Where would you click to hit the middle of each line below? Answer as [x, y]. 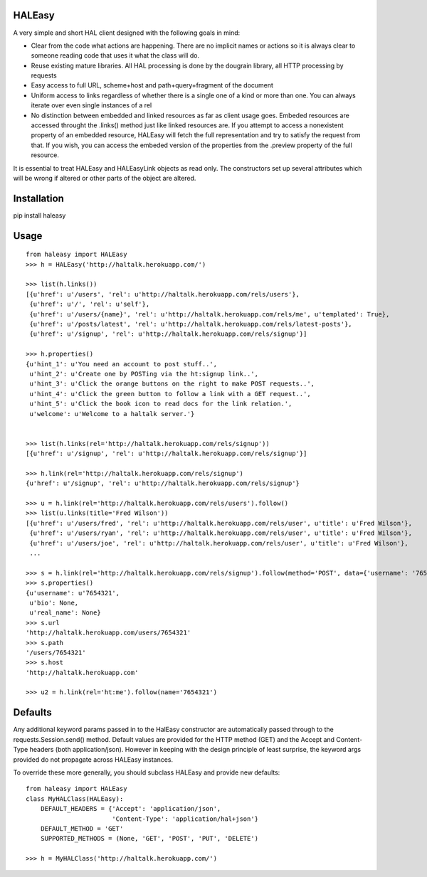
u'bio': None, [54, 602]
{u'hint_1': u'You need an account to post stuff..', [121, 364]
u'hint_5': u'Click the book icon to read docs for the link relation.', [161, 404]
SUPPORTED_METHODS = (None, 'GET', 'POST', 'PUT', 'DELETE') [149, 839]
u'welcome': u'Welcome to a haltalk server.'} [112, 414]
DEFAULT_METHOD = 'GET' [82, 828]
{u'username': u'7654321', [73, 593]
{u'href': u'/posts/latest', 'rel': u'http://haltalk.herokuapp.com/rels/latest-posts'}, [191, 324]
